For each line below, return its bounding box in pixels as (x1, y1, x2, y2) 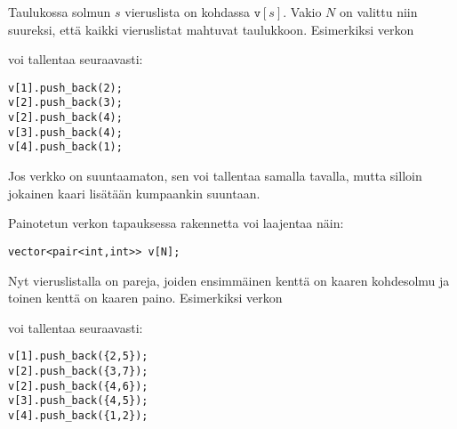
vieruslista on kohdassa (124, 3, 250, 20)
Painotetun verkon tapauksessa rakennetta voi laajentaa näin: (8, 214, 344, 232)
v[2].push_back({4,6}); (8, 379, 148, 393)
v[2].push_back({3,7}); (8, 364, 148, 377)
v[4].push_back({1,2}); (8, 409, 148, 422)
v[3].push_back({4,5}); (8, 394, 148, 408)
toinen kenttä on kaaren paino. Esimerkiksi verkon (8, 288, 283, 307)
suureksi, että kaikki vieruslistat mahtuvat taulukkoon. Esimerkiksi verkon (8, 20, 414, 38)
